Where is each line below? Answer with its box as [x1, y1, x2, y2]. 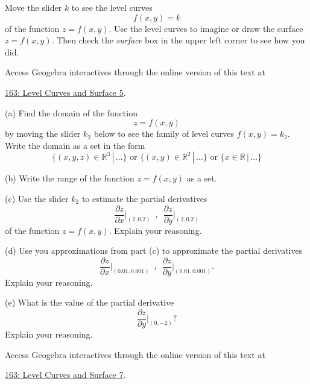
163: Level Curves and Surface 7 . [5, 368, 126, 381]
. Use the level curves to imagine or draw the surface [109, 22, 303, 34]
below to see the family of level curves [93, 127, 234, 140]
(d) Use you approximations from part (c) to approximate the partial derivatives [5, 244, 303, 257]
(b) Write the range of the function [5, 172, 134, 184]
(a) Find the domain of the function [5, 106, 138, 119]
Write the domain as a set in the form [5, 139, 145, 151]
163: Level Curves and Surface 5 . [5, 86, 126, 98]
